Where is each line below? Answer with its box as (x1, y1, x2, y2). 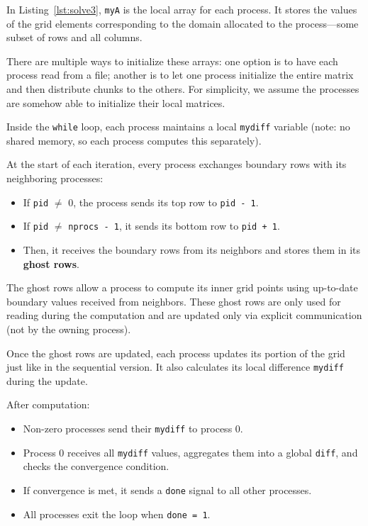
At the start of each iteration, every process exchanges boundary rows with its (6, 157, 347, 172)
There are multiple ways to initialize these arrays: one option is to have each (6, 53, 338, 68)
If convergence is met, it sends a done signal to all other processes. (23, 482, 312, 497)
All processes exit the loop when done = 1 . (23, 506, 211, 521)
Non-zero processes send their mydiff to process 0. (23, 420, 243, 435)
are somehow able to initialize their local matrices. (6, 95, 225, 110)
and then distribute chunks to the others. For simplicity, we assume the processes (6, 82, 359, 96)
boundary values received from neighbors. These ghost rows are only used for (6, 293, 341, 308)
